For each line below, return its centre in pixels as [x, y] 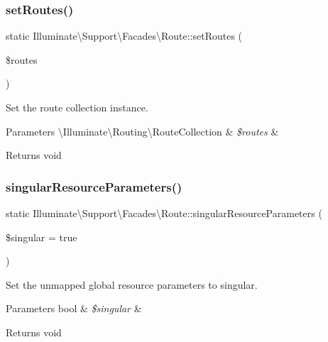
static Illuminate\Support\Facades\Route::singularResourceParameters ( [164, 213]
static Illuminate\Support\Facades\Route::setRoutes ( [124, 36]
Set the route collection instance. [77, 107]
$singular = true [42, 237]
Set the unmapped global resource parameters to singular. [132, 284]
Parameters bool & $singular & [74, 308]
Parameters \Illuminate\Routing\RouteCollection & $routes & [142, 131]
